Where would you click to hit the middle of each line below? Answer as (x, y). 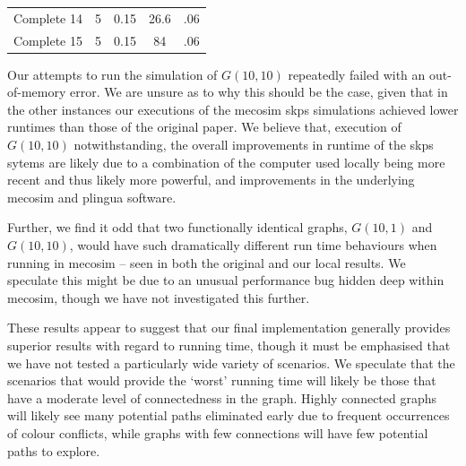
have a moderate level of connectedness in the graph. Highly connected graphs (222, 397)
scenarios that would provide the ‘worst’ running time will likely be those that (222, 380)
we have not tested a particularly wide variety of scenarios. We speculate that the (231, 362)
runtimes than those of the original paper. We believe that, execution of (204, 127)
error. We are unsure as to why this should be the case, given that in (259, 92)
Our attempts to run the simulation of (112, 74)
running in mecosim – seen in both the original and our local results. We (207, 262)
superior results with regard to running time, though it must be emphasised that (229, 345)
